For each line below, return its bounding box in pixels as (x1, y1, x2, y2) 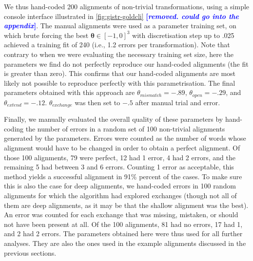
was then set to (75, 97, 120, 107)
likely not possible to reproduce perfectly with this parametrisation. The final (4, 77, 235, 88)
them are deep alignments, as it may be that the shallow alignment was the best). (4, 200, 249, 210)
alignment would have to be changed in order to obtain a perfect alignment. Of (4, 143, 240, 153)
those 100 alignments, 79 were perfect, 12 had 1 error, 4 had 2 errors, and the (4, 152, 235, 162)
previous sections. (4, 247, 57, 258)
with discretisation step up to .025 (132, 30, 234, 40)
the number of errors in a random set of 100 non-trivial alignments (25, 123, 225, 133)
